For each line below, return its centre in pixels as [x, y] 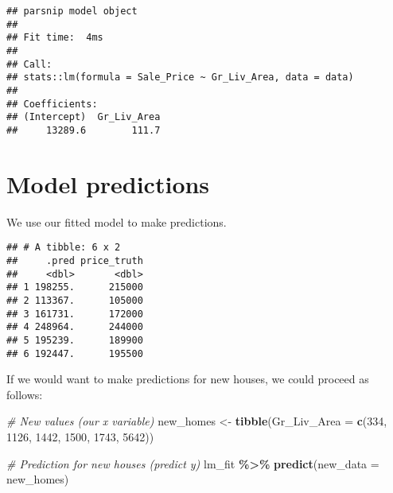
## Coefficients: [52, 104]
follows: [25, 394]
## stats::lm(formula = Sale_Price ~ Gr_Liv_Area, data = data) [180, 78]
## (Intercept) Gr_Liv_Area [84, 117]
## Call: [29, 64]
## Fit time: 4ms [55, 38]
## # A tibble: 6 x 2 [64, 248]
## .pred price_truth [75, 260]
